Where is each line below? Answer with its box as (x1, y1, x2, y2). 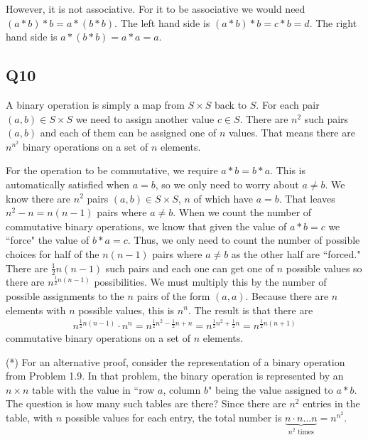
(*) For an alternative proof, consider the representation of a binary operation (6, 354, 345, 369)
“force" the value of (6, 232, 90, 247)
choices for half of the (6, 246, 99, 261)
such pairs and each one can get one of (105, 260, 274, 275)
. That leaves (278, 191, 335, 205)
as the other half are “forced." (231, 246, 361, 261)
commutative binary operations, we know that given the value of (6, 218, 287, 233)
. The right (309, 15, 357, 30)
